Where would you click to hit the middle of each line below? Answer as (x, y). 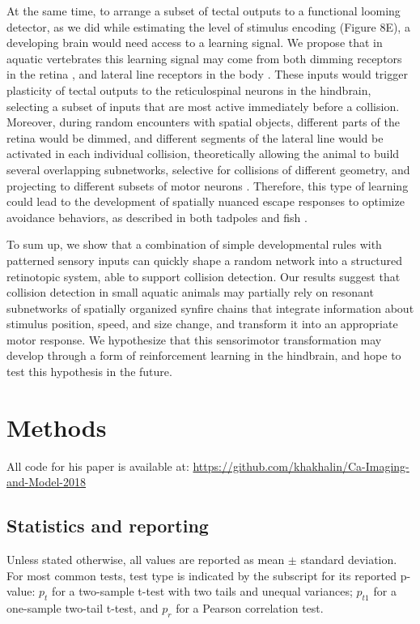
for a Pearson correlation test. (250, 608)
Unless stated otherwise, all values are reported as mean (146, 560)
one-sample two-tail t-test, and (83, 608)
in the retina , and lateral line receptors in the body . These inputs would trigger (207, 74)
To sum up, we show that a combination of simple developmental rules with (194, 244)
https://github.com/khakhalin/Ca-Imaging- (301, 466)
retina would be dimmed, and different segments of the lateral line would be (195, 137)
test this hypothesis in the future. (89, 372)
